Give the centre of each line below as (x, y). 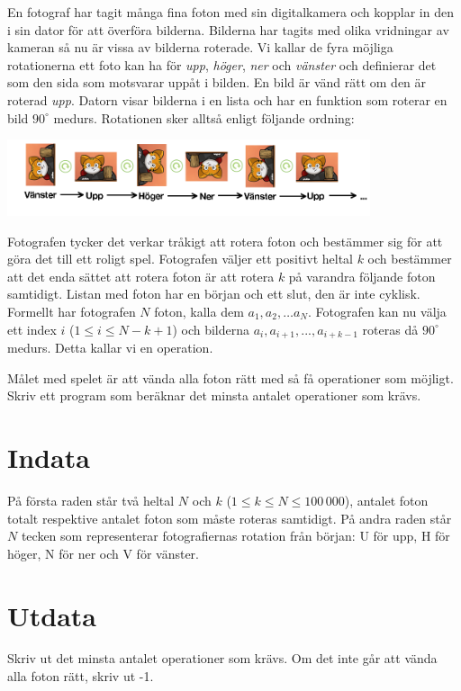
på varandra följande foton (362, 276)
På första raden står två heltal (91, 500)
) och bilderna (211, 329)
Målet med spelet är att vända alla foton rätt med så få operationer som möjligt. (230, 377)
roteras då (390, 329)
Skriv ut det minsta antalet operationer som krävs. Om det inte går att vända (222, 658)
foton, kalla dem (199, 311)
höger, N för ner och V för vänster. (103, 553)
